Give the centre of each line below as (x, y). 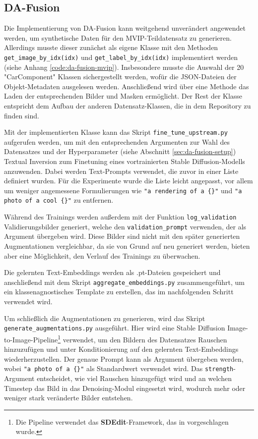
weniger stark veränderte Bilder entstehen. (68, 398)
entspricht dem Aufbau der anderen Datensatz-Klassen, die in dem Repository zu (128, 106)
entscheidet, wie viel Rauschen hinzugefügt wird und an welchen (134, 378)
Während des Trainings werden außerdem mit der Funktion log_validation (120, 217)
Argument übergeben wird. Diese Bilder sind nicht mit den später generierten (122, 236)
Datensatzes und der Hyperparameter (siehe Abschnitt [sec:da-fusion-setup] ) (120, 151)
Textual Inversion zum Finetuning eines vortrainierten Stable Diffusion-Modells (125, 161)
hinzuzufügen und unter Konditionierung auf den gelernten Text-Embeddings (121, 349)
